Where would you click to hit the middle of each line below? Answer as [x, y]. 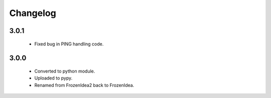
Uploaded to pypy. [53, 78]
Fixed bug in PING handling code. [69, 44]
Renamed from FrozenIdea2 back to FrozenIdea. [84, 85]
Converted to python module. [65, 71]
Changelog [33, 13]
